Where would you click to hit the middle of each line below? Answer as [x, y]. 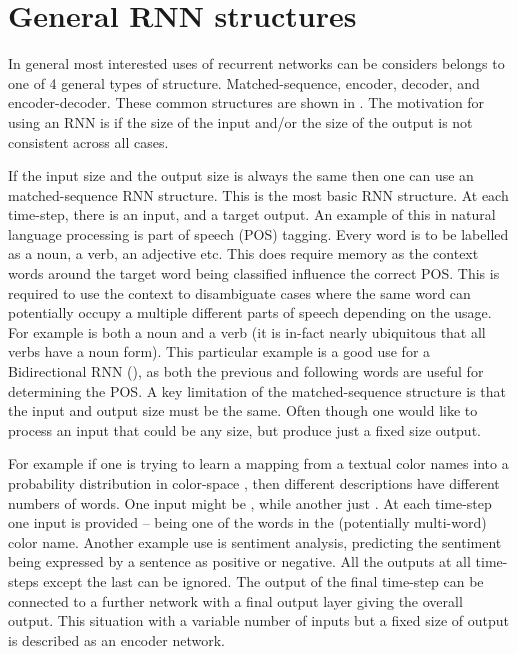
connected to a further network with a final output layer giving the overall [235, 600]
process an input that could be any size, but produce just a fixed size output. [244, 429]
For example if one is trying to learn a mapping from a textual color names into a [258, 463]
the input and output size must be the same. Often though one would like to [243, 410]
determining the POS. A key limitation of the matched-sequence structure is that [257, 390]
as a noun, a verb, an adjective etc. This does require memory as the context [243, 253]
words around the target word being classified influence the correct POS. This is [254, 273]
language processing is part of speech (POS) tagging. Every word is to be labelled [258, 233]
